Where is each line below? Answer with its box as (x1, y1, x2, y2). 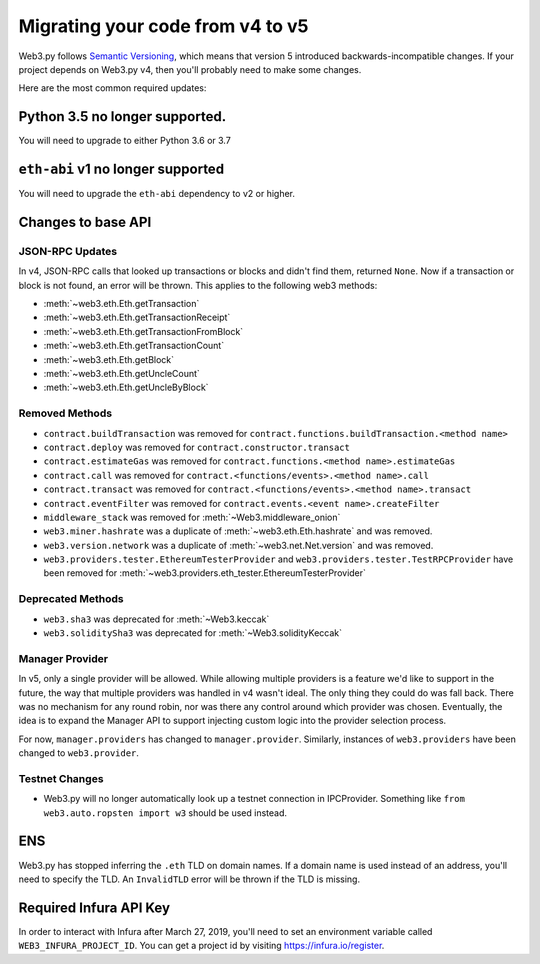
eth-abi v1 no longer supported (18, 161, 225, 178)
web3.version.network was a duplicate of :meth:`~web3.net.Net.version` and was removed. (43, 539, 434, 551)
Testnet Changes (18, 771, 104, 785)
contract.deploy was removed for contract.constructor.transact (43, 441, 350, 453)
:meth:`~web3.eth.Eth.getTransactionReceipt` (43, 311, 231, 324)
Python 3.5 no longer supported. (18, 108, 227, 125)
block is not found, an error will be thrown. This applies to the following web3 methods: (18, 279, 378, 291)
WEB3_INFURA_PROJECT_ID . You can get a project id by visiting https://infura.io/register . (18, 940, 385, 952)
